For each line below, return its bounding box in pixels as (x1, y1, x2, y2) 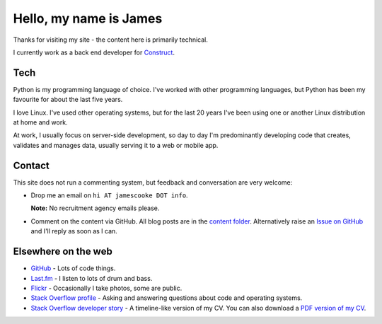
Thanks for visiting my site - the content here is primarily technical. (13, 35, 209, 44)
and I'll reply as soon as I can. (30, 227, 118, 236)
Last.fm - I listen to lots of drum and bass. (30, 274, 153, 282)
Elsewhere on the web (13, 245, 112, 258)
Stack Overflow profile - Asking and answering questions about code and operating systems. (30, 294, 303, 302)
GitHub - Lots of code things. (30, 264, 116, 272)
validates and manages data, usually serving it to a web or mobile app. (13, 141, 219, 149)
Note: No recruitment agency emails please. (30, 204, 160, 212)
